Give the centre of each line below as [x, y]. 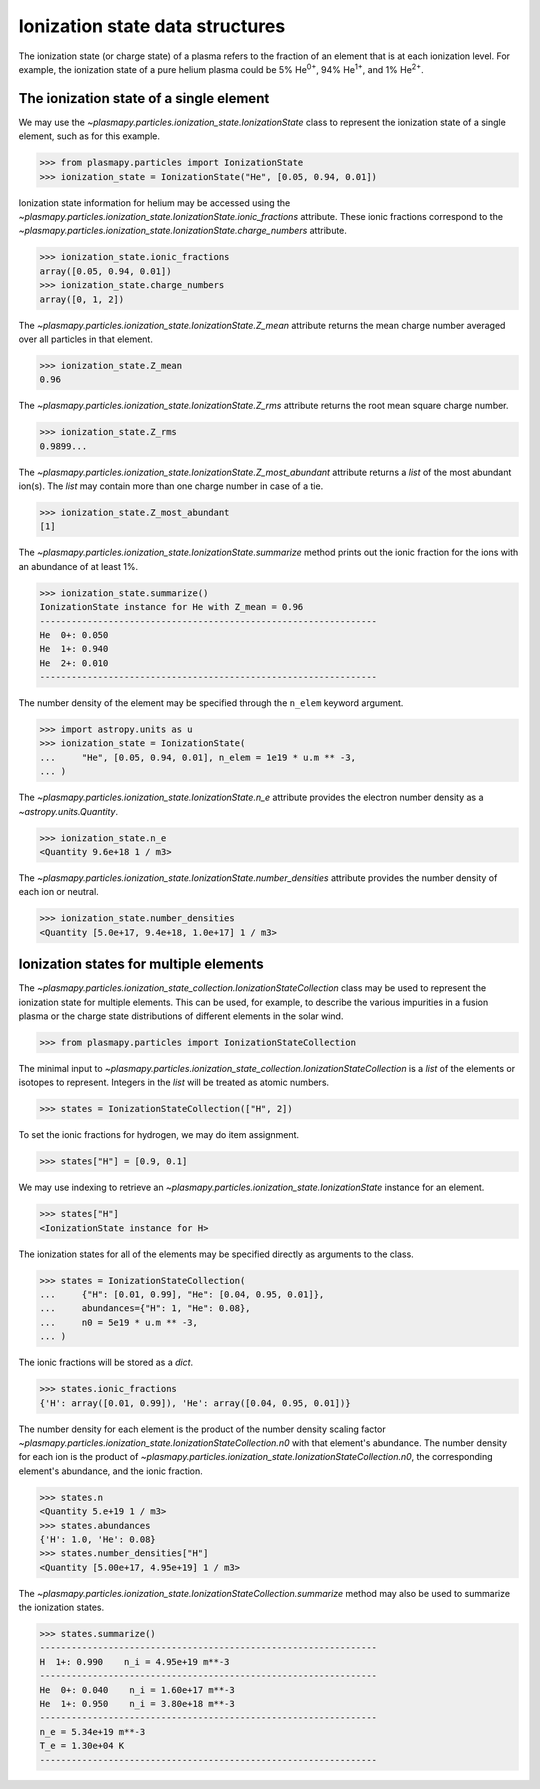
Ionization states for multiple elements [141, 964]
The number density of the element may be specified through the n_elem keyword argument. [211, 703]
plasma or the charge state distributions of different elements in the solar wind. [181, 1016]
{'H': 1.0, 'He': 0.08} [98, 1539]
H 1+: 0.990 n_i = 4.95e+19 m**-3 [134, 1661]
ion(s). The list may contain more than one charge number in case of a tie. [171, 486]
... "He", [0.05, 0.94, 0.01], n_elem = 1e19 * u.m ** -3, [198, 757]
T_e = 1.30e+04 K [82, 1746]
